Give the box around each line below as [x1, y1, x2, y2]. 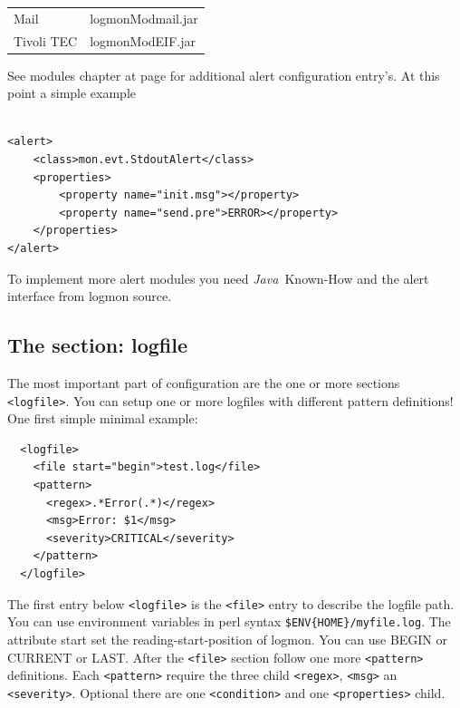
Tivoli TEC [14, 31, 78, 50]
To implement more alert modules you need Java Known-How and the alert [7, 268, 429, 287]
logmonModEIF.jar [90, 31, 196, 50]
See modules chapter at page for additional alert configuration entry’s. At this [7, 65, 440, 84]
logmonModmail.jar [90, 8, 198, 27]
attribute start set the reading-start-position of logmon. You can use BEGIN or [7, 629, 448, 648]
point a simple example [7, 83, 137, 102]
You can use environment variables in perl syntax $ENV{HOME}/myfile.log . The [7, 612, 451, 631]
